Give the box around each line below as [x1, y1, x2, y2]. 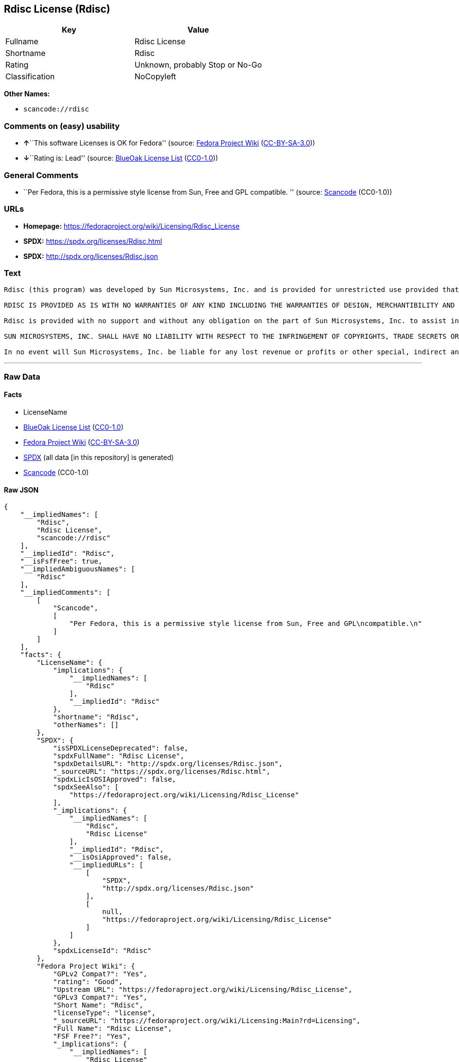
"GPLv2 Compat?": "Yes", [53, 970, 148, 978]
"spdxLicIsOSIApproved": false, [53, 775, 177, 784]
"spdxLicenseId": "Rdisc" [53, 947, 152, 955]
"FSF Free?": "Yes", [53, 1032, 131, 1041]
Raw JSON [4, 485, 39, 494]
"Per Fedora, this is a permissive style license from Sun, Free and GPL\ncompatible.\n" [69, 620, 422, 628]
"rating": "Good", [53, 978, 123, 986]
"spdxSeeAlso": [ [53, 783, 119, 791]
